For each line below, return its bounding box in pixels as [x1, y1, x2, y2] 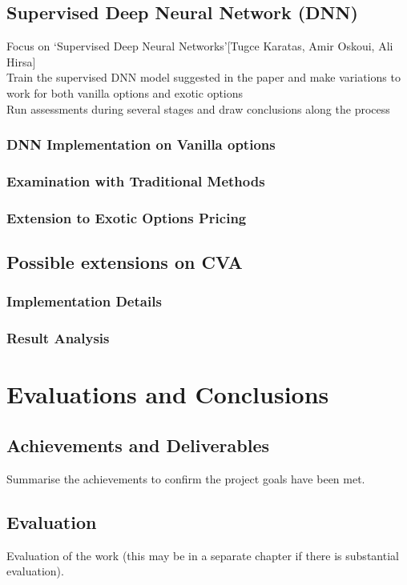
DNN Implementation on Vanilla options [6, 134, 276, 154]
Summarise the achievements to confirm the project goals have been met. [6, 470, 365, 487]
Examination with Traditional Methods [6, 170, 265, 190]
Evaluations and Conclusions [6, 378, 329, 411]
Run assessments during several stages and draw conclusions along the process [6, 100, 390, 117]
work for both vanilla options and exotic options [6, 84, 244, 101]
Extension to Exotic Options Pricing [6, 207, 247, 227]
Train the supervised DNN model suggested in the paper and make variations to [6, 69, 401, 86]
